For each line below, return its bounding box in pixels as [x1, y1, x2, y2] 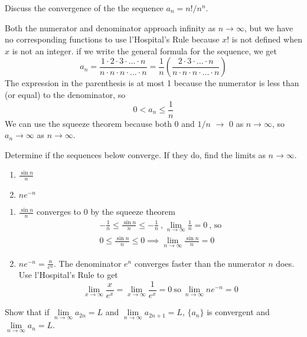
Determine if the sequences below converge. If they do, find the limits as [5, 148, 266, 161]
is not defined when [231, 33, 302, 45]
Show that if [5, 306, 50, 318]
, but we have [244, 21, 293, 34]
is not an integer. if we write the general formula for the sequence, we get [12, 44, 277, 57]
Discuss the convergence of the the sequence [5, 2, 164, 14]
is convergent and [207, 306, 270, 318]
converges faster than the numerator [134, 257, 266, 269]
